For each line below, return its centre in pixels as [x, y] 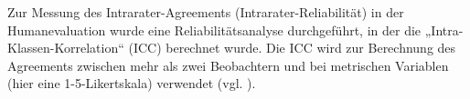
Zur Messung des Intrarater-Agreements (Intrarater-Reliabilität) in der [206, 12]
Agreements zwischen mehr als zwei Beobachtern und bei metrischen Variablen [228, 65]
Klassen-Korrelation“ [66, 48]
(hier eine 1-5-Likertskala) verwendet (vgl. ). [132, 83]
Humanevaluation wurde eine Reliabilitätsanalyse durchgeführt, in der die [214, 30]
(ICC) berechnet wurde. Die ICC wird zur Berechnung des [292, 48]
